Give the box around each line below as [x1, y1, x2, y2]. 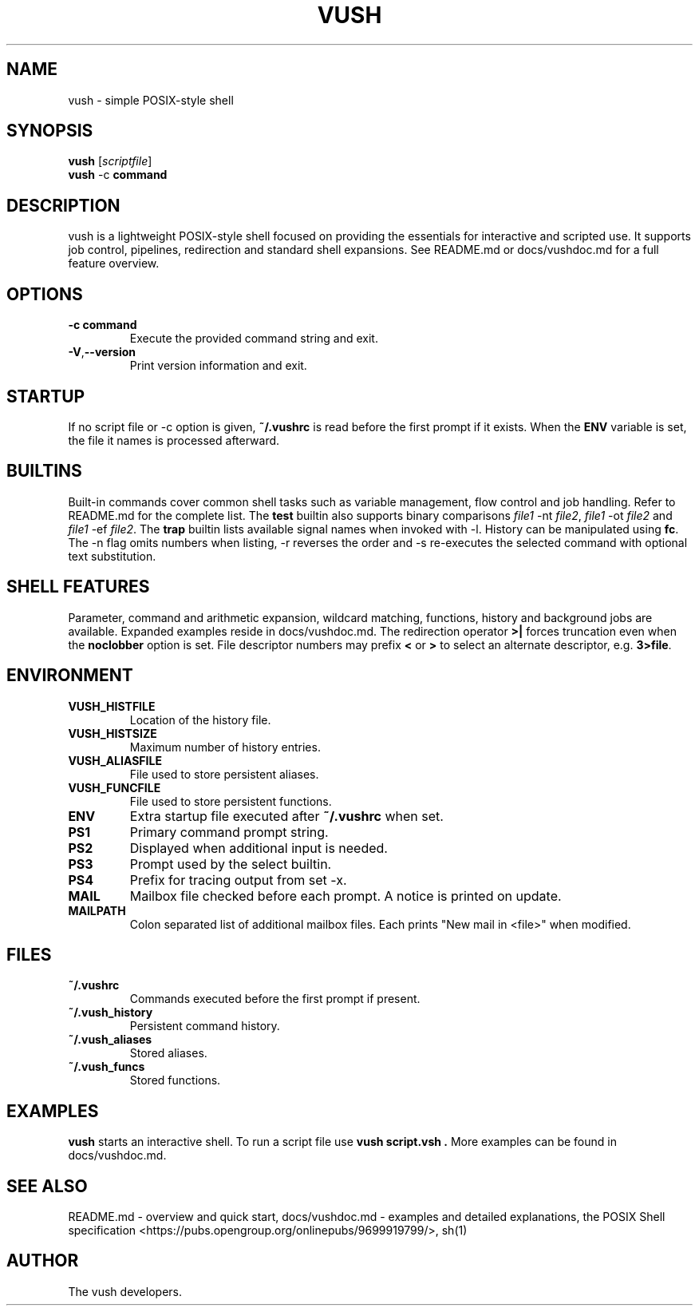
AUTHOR [6, 1251, 79, 1271]
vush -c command [68, 168, 168, 182]
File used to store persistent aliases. [129, 767, 319, 781]
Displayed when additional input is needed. [129, 839, 388, 856]
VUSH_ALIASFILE [68, 753, 162, 767]
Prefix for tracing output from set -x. [129, 871, 347, 888]
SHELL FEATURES [6, 577, 150, 597]
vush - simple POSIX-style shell [68, 93, 234, 107]
